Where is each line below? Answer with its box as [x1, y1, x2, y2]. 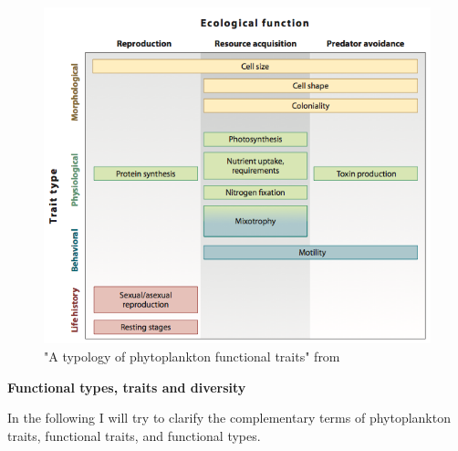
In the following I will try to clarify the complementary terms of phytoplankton [7, 408, 451, 427]
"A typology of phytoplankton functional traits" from [44, 347, 340, 366]
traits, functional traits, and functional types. [7, 425, 261, 445]
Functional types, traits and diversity [7, 377, 246, 396]
